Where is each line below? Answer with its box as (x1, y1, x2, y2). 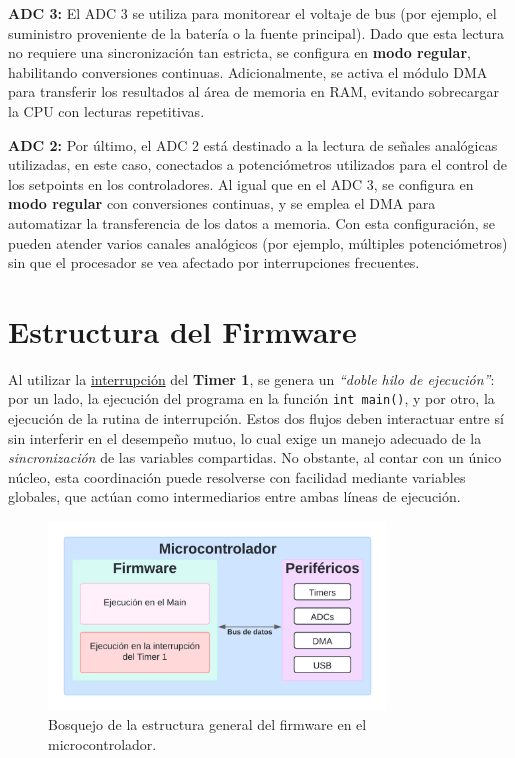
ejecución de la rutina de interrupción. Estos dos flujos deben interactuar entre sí (8, 408, 504, 429)
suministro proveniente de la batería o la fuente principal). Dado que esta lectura (8, 22, 505, 43)
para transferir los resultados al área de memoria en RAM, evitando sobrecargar (8, 81, 499, 102)
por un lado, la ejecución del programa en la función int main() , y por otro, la (8, 388, 495, 409)
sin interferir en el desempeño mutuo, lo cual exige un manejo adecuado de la (8, 427, 482, 448)
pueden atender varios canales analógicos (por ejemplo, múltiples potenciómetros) (8, 232, 508, 253)
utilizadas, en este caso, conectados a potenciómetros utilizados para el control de (8, 154, 508, 175)
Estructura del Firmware (8, 310, 357, 351)
